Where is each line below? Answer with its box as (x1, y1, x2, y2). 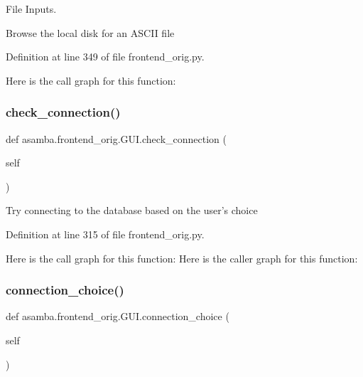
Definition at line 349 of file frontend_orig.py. (6, 49, 205, 64)
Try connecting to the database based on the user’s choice (6, 203, 258, 218)
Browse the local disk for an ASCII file (6, 25, 175, 40)
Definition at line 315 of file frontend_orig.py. (6, 226, 205, 241)
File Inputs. (6, 1, 57, 16)
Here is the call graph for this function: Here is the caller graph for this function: (6, 250, 358, 265)
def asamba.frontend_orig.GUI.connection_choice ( (6, 309, 229, 324)
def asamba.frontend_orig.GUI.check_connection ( (6, 131, 227, 146)
